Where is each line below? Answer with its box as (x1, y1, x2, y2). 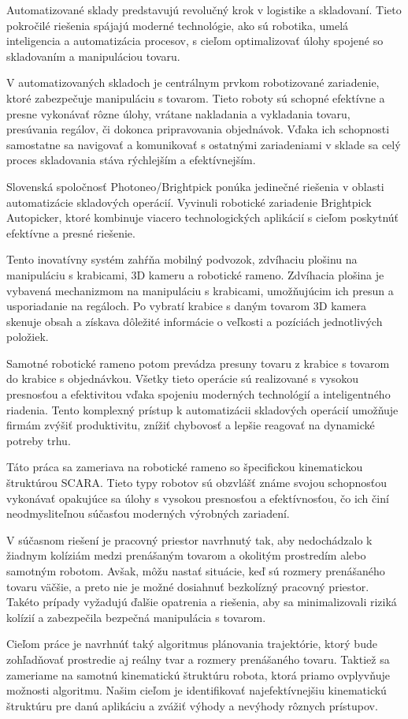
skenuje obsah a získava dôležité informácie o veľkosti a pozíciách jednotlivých (6, 313, 383, 329)
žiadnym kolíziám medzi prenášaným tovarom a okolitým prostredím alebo (6, 547, 366, 564)
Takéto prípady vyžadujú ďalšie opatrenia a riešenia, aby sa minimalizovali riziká (6, 594, 397, 610)
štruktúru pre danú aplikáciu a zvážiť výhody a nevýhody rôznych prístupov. (6, 697, 378, 713)
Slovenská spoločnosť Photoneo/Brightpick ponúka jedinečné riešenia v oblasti (6, 178, 384, 194)
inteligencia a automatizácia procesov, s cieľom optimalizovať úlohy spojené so (6, 32, 384, 49)
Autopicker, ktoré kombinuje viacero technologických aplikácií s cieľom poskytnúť (6, 209, 399, 226)
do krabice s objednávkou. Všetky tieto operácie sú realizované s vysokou (6, 370, 358, 387)
